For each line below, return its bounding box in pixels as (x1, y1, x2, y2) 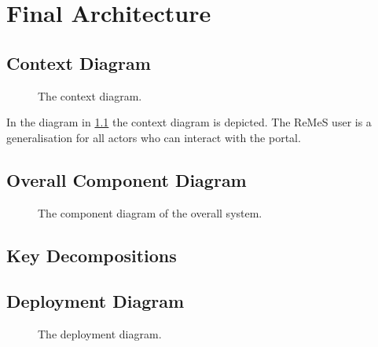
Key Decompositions (6, 243, 177, 267)
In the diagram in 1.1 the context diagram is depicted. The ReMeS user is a (6, 114, 372, 130)
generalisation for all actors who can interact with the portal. (6, 129, 301, 145)
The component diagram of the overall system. (38, 204, 262, 221)
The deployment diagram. (38, 326, 162, 342)
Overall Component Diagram (6, 167, 247, 192)
